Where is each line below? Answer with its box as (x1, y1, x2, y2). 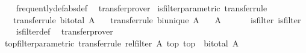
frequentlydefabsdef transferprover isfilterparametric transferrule (16, 2, 267, 14)
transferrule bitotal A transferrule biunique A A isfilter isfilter (13, 13, 301, 26)
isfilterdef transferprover (16, 25, 113, 38)
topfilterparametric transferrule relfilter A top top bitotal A (4, 36, 239, 49)
